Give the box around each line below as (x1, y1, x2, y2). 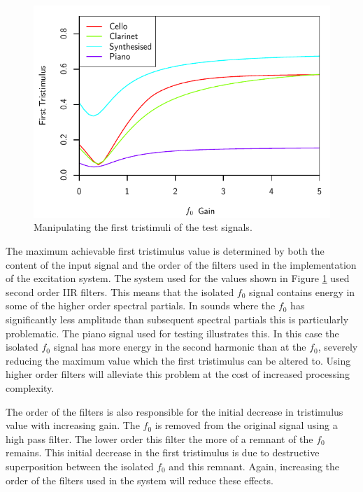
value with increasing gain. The (6, 418, 140, 433)
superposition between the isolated (6, 458, 154, 473)
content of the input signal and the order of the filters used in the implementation (6, 257, 357, 272)
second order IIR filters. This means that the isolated (6, 284, 234, 299)
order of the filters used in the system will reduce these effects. (6, 472, 273, 487)
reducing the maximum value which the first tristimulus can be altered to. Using (6, 353, 351, 367)
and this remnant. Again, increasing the (169, 458, 340, 473)
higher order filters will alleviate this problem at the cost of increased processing (6, 367, 350, 381)
